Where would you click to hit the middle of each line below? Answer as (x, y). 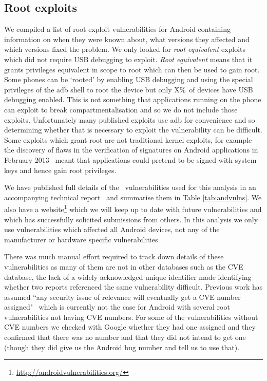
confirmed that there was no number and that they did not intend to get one (125, 337)
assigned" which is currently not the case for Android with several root (117, 307)
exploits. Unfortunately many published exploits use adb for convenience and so (130, 119)
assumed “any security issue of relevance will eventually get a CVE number (122, 297)
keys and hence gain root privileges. (60, 170)
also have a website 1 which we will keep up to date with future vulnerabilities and (133, 208)
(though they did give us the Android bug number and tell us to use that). (122, 347)
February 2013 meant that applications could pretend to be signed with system (130, 159)
